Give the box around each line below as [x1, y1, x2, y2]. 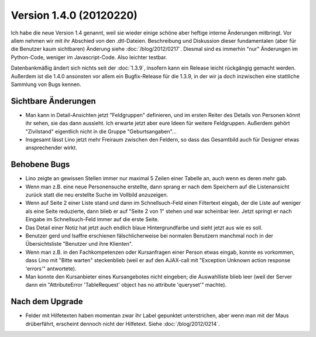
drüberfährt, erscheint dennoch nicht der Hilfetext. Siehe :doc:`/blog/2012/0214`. [25, 320, 220, 327]
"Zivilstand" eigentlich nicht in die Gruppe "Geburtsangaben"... [25, 128, 177, 135]
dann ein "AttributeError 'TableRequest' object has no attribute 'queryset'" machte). [25, 281, 227, 288]
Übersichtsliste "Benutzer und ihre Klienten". [25, 240, 133, 247]
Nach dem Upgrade [11, 297, 83, 307]
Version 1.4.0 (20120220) [11, 9, 138, 22]
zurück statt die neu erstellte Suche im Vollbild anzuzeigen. [25, 191, 169, 198]
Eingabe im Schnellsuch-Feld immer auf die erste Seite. [25, 216, 159, 223]
